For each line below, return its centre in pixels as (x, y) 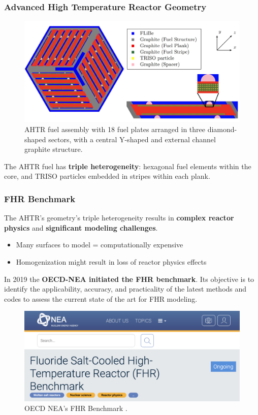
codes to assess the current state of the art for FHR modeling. (101, 298)
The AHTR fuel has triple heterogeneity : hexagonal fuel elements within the (128, 166)
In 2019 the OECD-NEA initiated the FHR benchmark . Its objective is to (129, 279)
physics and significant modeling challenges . (81, 227)
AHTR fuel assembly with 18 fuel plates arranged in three (115, 129)
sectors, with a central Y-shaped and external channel (132, 139)
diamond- (222, 129)
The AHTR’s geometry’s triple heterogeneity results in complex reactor (119, 218)
